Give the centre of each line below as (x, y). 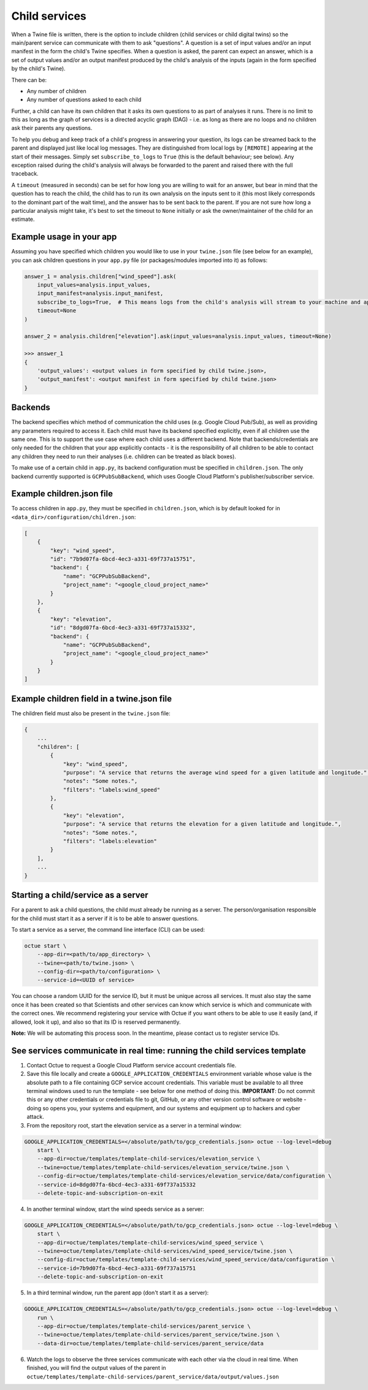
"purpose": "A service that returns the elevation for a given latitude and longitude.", (202, 824)
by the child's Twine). (38, 69)
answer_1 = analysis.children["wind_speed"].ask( (100, 276)
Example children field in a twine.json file (91, 698)
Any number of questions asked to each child (84, 100)
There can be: (29, 80)
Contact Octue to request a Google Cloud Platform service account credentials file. (132, 1065)
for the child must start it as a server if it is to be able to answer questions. (105, 918)
